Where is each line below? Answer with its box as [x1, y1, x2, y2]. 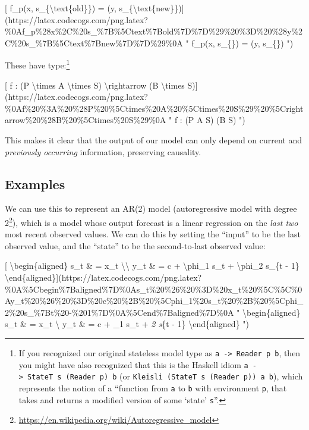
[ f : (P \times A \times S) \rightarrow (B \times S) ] [5, 79, 198, 91]
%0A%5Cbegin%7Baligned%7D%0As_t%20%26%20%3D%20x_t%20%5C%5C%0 [5, 283, 302, 295]
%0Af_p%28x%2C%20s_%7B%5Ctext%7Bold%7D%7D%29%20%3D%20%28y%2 [5, 25, 303, 37]
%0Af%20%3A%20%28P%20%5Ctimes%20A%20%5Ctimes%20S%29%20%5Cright [5, 102, 304, 114]
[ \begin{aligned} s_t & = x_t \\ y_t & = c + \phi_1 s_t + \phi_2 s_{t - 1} [5, 259, 299, 272]
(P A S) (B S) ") [185, 114, 245, 126]
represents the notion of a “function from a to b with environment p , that [18, 381, 287, 394]
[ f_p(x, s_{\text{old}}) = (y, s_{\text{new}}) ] [5, 2, 184, 14]
